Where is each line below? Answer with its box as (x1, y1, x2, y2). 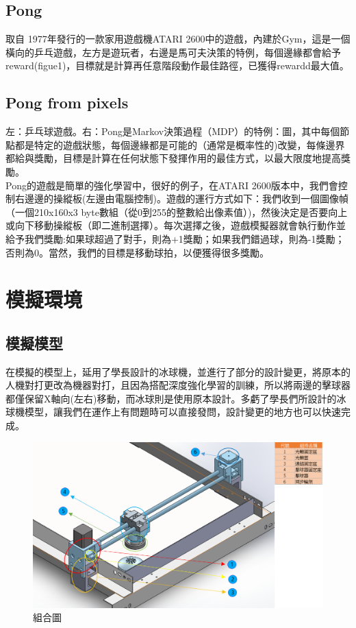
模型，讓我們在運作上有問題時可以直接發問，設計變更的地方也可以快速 (24, 404, 341, 419)
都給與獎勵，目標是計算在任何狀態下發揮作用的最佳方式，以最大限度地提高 (5, 151, 341, 165)
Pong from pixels (5, 92, 129, 113)
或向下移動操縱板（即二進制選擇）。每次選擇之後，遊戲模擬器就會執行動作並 (5, 218, 346, 232)
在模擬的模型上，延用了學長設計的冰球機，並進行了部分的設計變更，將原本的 (5, 364, 351, 378)
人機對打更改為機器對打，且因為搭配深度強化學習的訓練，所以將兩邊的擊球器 (5, 378, 351, 392)
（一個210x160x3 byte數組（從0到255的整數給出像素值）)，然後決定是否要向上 (5, 204, 348, 219)
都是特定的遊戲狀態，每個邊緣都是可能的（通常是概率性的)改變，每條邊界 (14, 137, 345, 152)
